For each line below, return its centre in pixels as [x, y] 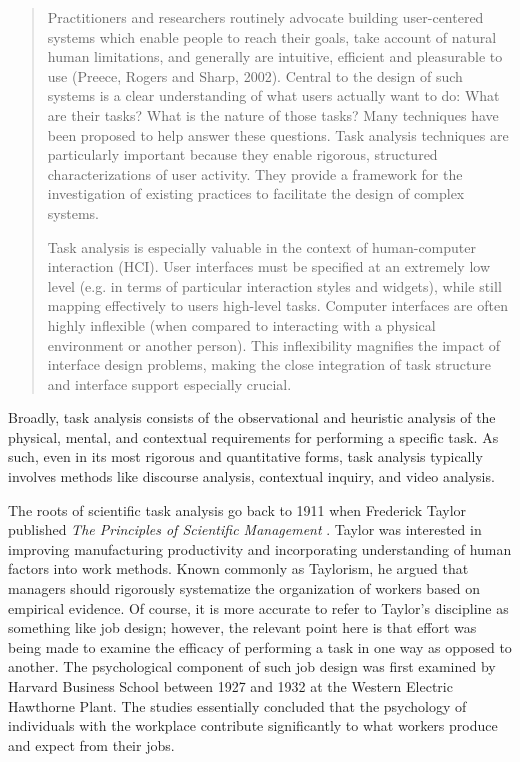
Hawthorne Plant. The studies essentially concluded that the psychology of [237, 705]
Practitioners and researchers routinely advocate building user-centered [265, 17]
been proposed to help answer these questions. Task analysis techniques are [278, 134]
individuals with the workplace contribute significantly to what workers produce [253, 725]
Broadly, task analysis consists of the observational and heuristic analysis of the [252, 417]
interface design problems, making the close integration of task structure [269, 364]
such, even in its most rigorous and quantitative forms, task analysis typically [245, 456]
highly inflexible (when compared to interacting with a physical [241, 324]
